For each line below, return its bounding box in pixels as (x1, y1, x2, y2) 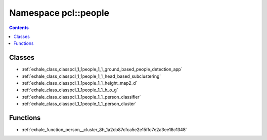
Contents (9, 25, 29, 31)
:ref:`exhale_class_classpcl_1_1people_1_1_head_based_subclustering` (21, 73, 161, 79)
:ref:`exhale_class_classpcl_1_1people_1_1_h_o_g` (21, 87, 118, 93)
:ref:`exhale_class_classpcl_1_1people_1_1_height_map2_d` (21, 80, 138, 86)
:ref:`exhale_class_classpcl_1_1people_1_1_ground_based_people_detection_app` (21, 67, 182, 72)
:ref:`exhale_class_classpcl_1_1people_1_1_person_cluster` (21, 101, 137, 107)
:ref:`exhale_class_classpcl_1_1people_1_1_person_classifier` (21, 94, 141, 100)
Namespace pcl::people (9, 7, 110, 18)
